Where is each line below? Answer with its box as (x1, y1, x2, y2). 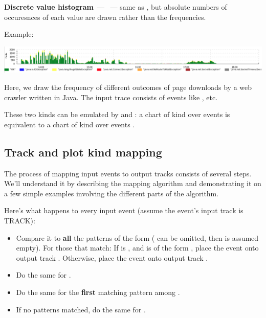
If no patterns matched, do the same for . (16, 304, 146, 314)
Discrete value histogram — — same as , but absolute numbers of (4, 2, 227, 12)
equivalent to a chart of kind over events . (4, 119, 135, 129)
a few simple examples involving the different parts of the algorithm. (4, 188, 219, 198)
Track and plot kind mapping (4, 144, 162, 160)
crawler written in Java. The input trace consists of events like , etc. (4, 92, 218, 102)
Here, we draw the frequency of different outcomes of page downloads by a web (4, 82, 252, 93)
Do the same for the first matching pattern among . (16, 286, 180, 297)
